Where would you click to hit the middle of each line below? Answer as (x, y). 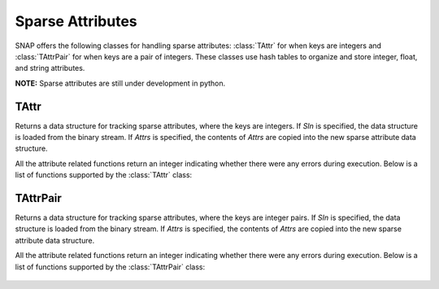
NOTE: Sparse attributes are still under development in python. (120, 83)
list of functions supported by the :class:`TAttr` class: (104, 175)
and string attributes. (50, 68)
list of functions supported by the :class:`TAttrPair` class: (110, 267)
